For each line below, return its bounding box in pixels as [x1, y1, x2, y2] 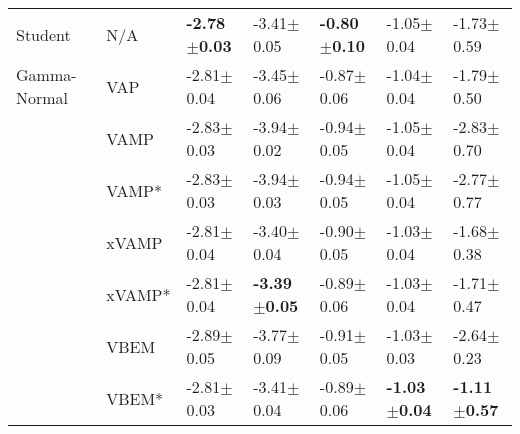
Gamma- [16, 63, 77, 86]
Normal [16, 86, 69, 109]
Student [16, 22, 71, 46]
